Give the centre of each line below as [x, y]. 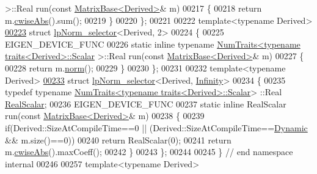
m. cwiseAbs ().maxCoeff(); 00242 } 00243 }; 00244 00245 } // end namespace [149, 152]
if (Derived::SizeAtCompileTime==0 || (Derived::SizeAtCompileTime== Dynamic [156, 127]
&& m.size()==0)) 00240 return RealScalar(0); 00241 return [118, 140]
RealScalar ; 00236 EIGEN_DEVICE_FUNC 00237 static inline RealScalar [146, 103]
